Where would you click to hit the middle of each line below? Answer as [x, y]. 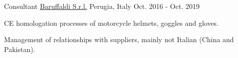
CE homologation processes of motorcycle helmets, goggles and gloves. [112, 23]
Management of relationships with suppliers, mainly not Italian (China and [119, 39]
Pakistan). [20, 49]
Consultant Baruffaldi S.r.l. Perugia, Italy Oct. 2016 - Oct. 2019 [102, 6]
